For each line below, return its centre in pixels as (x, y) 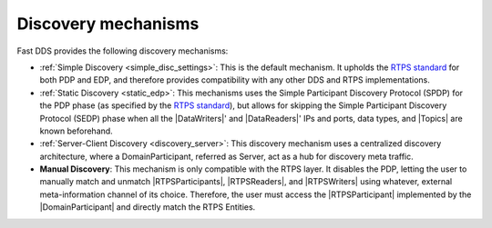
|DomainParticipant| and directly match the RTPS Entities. (148, 207)
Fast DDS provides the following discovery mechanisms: (123, 51)
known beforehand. (76, 131)
